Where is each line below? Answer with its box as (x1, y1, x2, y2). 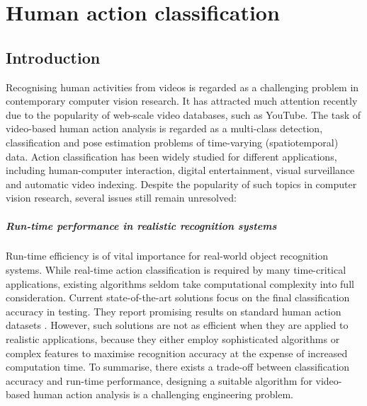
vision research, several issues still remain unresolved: (6, 190, 237, 205)
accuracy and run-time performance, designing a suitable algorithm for (6, 373, 312, 388)
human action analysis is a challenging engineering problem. (33, 387, 294, 402)
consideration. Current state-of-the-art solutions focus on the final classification (6, 290, 350, 305)
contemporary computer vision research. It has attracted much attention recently (6, 93, 358, 108)
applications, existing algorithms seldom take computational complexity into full (6, 276, 354, 291)
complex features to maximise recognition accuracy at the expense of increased (6, 345, 348, 360)
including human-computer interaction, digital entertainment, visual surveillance (6, 163, 355, 178)
